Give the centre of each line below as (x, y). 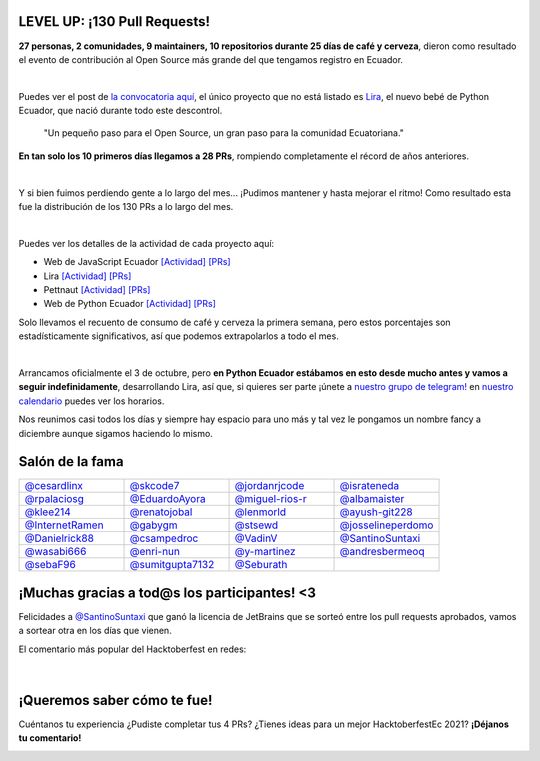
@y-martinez (265, 552)
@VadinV (256, 538)
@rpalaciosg (54, 499)
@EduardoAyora (167, 499)
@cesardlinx (54, 486)
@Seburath (261, 565)
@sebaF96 (50, 565)
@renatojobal (161, 512)
